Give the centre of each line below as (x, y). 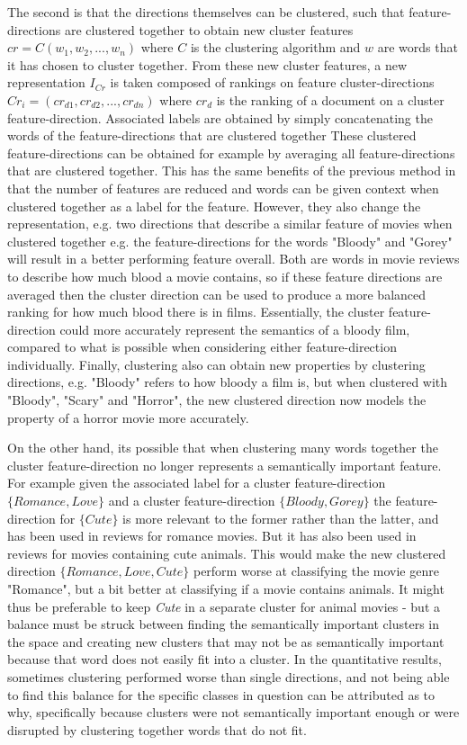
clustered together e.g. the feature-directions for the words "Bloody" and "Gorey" (230, 241)
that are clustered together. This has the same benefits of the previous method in (232, 171)
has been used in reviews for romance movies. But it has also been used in (212, 536)
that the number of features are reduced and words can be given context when (223, 188)
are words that (418, 47)
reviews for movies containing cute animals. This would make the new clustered (227, 553)
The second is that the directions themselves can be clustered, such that (206, 12)
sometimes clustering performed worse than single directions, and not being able (229, 676)
